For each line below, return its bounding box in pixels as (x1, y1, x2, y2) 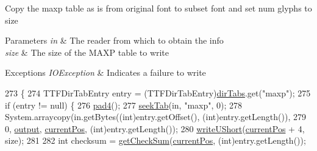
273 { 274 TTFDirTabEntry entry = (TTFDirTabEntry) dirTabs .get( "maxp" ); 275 (5, 86, 311, 99)
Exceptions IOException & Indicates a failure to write (5, 66, 206, 79)
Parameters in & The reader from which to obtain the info (5, 34, 224, 47)
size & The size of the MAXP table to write (5, 45, 169, 58)
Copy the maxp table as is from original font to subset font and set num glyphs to (5, 2, 312, 14)
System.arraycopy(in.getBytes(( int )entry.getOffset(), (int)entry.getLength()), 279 (5, 110, 306, 123)
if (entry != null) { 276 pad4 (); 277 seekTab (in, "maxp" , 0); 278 (5, 98, 243, 111)
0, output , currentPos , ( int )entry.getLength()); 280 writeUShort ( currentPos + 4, (5, 122, 305, 135)
